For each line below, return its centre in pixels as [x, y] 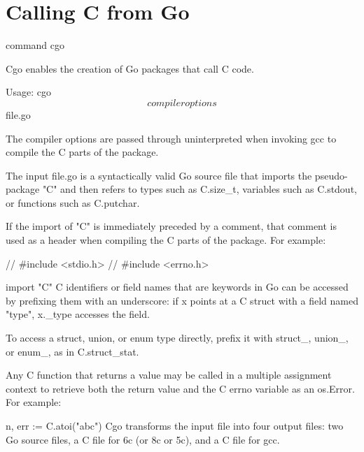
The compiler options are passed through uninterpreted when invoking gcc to [171, 138]
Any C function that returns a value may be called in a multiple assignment [169, 375]
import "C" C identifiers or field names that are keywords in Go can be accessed [177, 287]
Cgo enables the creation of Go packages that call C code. [130, 68]
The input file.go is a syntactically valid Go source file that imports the [159, 175]
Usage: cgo [29, 92]
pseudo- [331, 175]
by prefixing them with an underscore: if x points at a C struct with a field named [182, 300]
